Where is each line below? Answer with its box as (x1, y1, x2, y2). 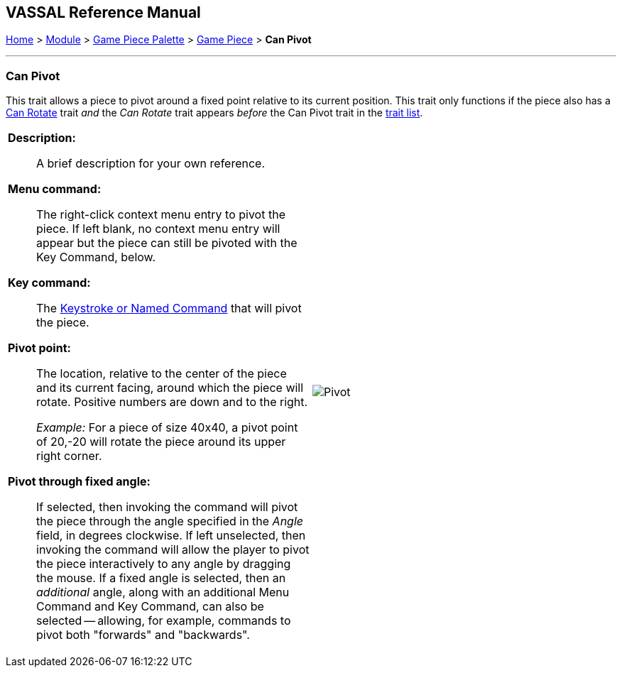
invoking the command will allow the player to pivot (36, 542, 310, 557)
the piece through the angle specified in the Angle (36, 514, 304, 529)
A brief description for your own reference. (36, 156, 266, 171)
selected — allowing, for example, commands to (36, 613, 291, 628)
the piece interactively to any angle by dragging (36, 557, 291, 571)
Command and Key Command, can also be (36, 599, 264, 614)
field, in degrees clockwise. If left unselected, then (36, 528, 306, 543)
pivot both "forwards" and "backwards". (36, 628, 250, 642)
